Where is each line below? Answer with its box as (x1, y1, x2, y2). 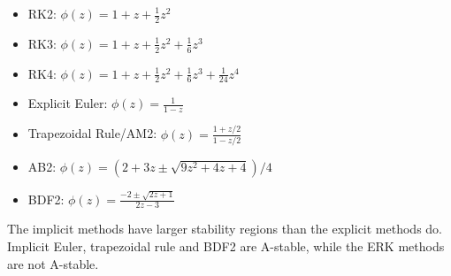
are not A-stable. (7, 254, 99, 272)
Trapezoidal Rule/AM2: (27, 124, 157, 142)
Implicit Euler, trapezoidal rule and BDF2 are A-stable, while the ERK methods (7, 237, 445, 256)
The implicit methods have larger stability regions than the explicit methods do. (7, 219, 442, 238)
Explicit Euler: (27, 94, 108, 112)
